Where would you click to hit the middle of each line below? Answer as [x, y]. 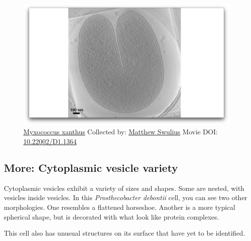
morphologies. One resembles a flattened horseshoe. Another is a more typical [120, 207]
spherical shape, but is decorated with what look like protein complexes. [112, 216]
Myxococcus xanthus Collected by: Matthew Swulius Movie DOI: [121, 132]
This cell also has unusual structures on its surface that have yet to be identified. [125, 233]
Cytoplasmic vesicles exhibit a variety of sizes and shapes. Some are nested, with [124, 188]
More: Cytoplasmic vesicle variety [91, 167]
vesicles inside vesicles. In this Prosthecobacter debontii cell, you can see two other [126, 197]
